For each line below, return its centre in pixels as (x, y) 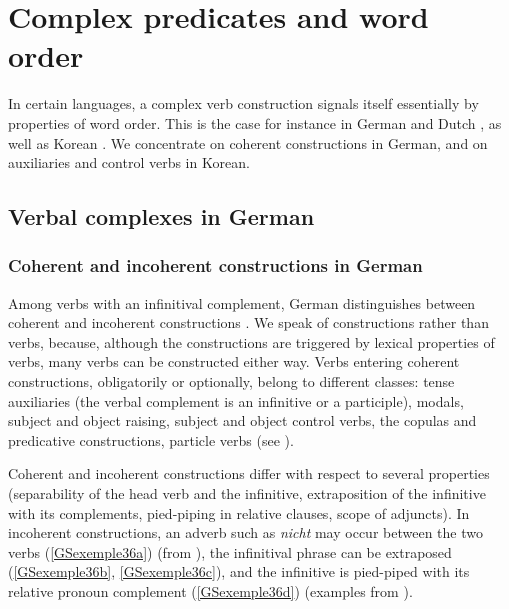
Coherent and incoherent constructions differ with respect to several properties (249, 473)
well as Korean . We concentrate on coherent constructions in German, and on (248, 142)
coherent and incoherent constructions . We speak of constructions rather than (248, 322)
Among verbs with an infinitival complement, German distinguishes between (242, 302)
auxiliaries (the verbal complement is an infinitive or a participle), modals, (236, 400)
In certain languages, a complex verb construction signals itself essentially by (243, 103)
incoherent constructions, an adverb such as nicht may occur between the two (245, 532)
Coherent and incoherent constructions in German (215, 265)
